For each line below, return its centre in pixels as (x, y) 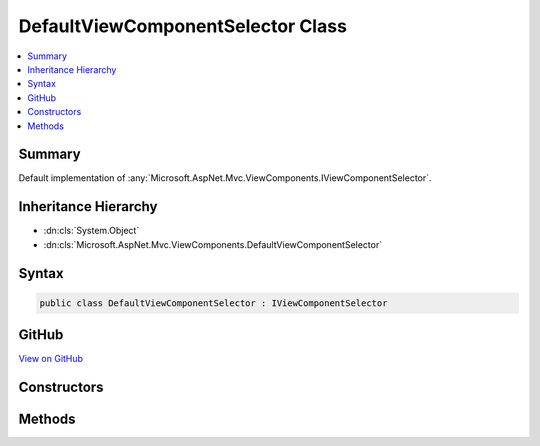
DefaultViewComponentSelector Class (182, 26)
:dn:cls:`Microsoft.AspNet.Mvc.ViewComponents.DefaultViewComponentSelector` (213, 244)
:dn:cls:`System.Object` (91, 231)
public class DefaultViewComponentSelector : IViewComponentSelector (213, 303)
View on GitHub (51, 359)
